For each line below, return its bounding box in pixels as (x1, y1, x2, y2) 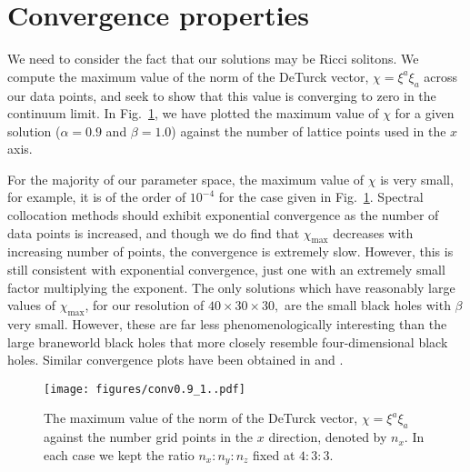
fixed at (253, 445, 295, 464)
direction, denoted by (268, 427, 387, 447)
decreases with (333, 223, 414, 242)
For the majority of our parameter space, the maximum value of (7, 169, 365, 188)
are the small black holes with (284, 296, 451, 315)
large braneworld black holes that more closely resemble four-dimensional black (7, 332, 448, 351)
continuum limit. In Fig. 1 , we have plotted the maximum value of (7, 104, 379, 123)
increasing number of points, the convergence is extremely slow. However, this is (7, 242, 454, 261)
